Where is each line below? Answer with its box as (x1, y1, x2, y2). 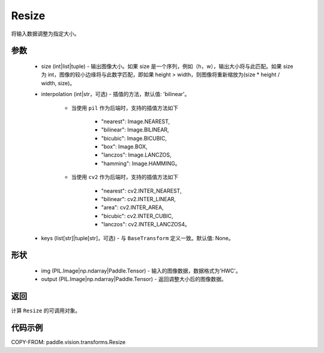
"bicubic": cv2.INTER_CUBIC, (101, 212, 173, 219)
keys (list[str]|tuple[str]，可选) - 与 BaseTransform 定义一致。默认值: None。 (41, 234, 234, 241)
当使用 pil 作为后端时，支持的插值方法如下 (71, 104, 179, 111)
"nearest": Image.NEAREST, (101, 118, 170, 125)
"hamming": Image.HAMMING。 (101, 160, 181, 167)
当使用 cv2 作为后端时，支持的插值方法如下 (71, 173, 179, 181)
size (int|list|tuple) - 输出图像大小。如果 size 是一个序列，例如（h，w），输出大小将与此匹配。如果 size (41, 62, 293, 70)
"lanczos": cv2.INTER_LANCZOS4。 (101, 221, 190, 228)
